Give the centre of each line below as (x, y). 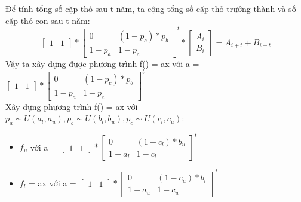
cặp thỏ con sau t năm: (48, 20)
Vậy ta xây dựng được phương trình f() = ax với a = (102, 63)
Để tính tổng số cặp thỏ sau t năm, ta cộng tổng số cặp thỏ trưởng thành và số (151, 8)
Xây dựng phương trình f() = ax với (72, 106)
